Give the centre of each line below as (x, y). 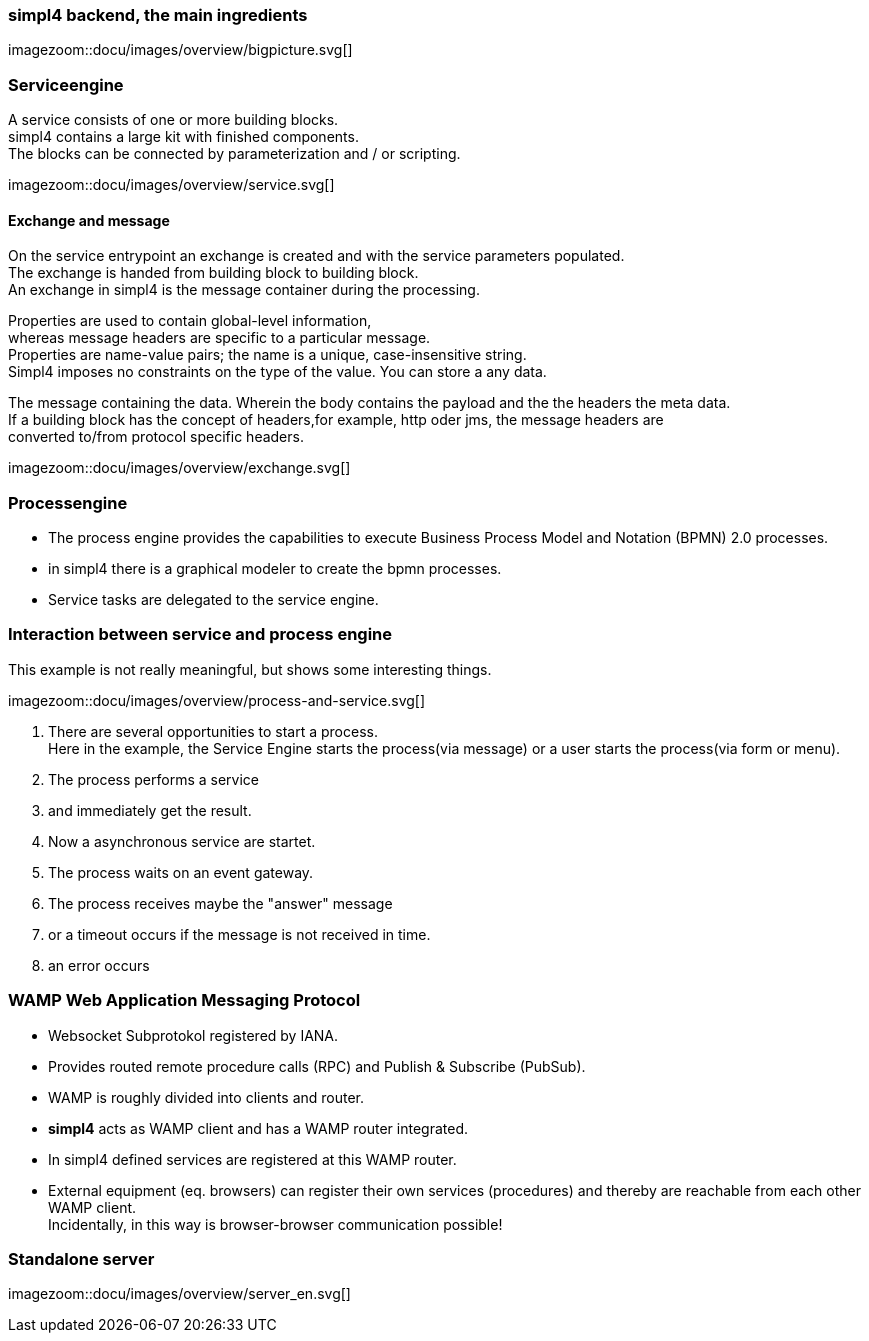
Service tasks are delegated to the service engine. (213, 600)
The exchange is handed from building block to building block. (213, 273)
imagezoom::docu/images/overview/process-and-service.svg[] (217, 700)
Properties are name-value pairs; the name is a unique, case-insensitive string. (267, 355)
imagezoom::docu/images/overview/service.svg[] (171, 185)
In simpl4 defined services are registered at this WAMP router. (252, 1159)
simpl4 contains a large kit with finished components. (183, 137)
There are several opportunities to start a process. (213, 731)
